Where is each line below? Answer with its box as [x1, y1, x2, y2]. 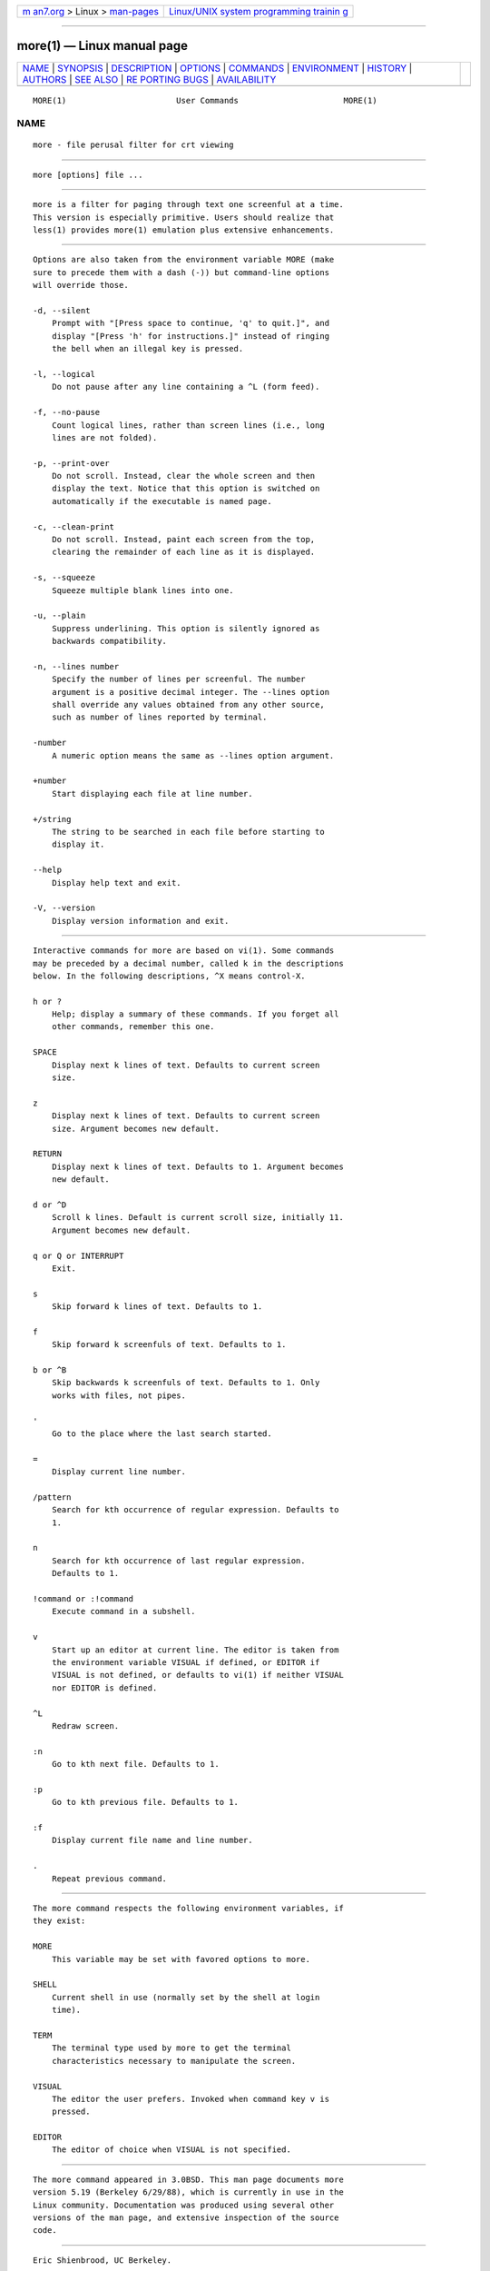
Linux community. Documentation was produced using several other [33, 2199, 335, 2210]
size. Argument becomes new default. [51, 1123, 220, 1134]
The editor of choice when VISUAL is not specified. [51, 2145, 292, 2155]
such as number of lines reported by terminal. [51, 712, 268, 722]
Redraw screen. [51, 1721, 120, 1731]
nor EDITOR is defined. [51, 1682, 158, 1693]
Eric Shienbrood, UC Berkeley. [33, 2255, 172, 2266]
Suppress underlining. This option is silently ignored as [51, 623, 320, 633]
